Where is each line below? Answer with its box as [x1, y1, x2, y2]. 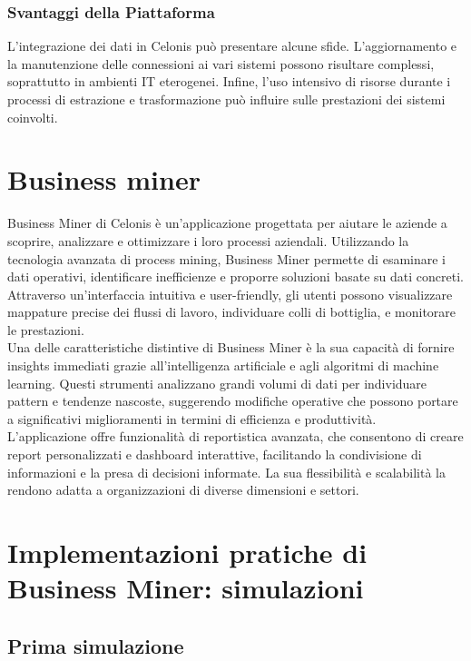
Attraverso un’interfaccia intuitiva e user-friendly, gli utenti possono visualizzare [7, 284, 453, 303]
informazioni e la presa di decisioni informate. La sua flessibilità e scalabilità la [7, 462, 446, 481]
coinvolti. [7, 107, 58, 126]
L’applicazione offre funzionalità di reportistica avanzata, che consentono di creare [7, 427, 464, 446]
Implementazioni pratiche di [7, 534, 368, 570]
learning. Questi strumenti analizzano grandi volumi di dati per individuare [7, 373, 427, 392]
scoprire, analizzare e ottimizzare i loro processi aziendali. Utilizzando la [7, 231, 409, 250]
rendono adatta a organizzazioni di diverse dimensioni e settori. [7, 480, 359, 499]
